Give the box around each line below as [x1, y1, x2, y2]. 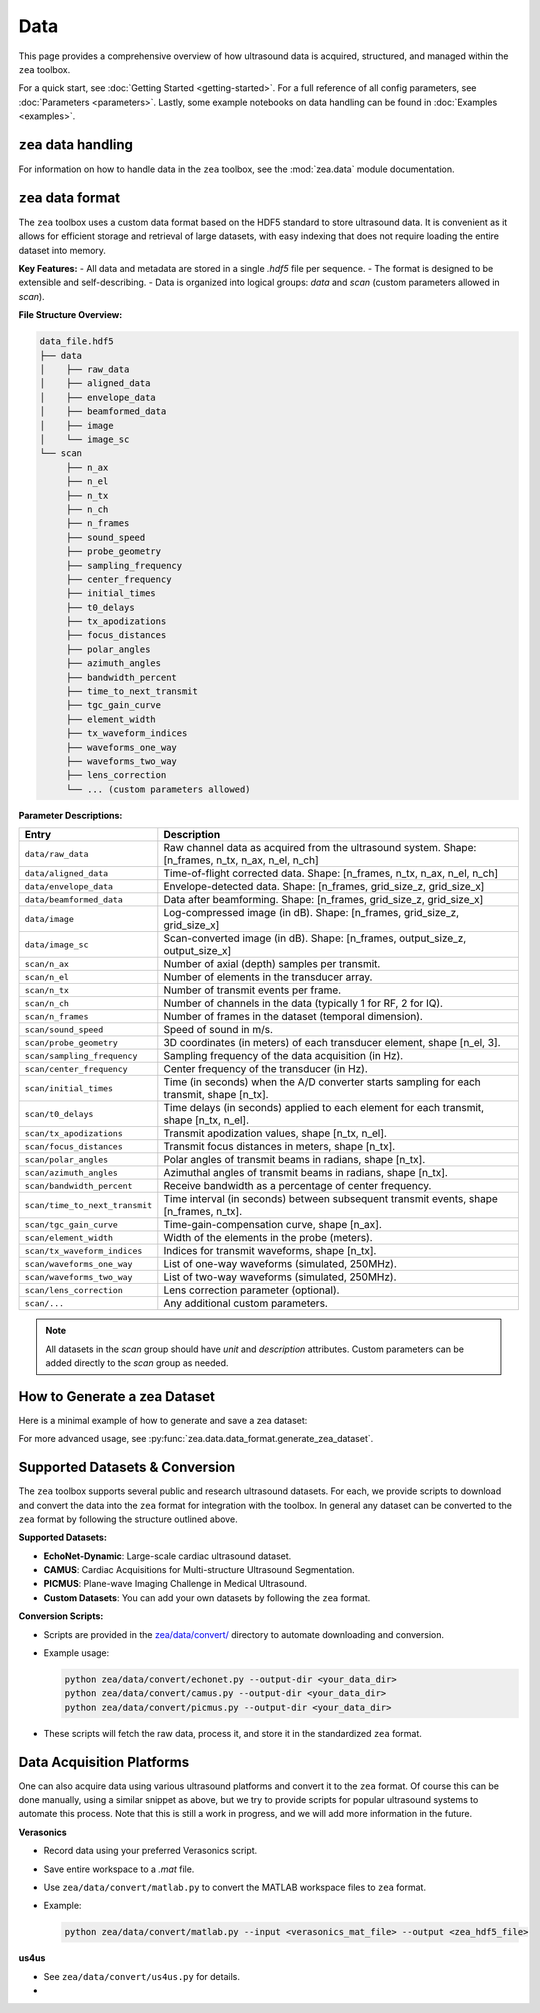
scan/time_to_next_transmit [24, 1200, 153, 1210]
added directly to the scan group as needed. [45, 1356, 229, 1369]
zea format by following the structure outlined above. [18, 1513, 239, 1525]
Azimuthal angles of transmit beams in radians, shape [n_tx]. [163, 1166, 449, 1180]
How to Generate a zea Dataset [18, 1388, 215, 1405]
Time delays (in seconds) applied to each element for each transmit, [163, 1101, 485, 1115]
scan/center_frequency [24, 1063, 129, 1074]
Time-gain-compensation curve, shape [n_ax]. [163, 1218, 382, 1232]
